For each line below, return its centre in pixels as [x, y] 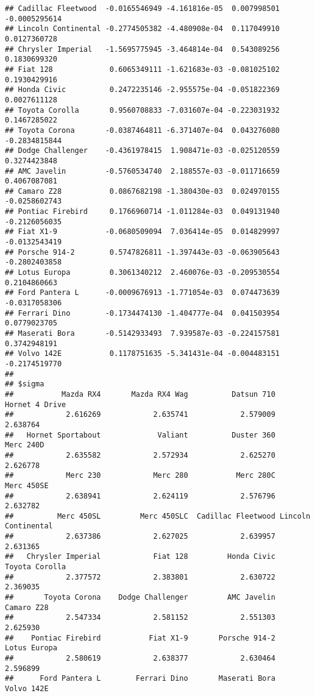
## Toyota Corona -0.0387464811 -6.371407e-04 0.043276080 [143, 130]
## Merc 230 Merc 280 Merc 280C [140, 476]
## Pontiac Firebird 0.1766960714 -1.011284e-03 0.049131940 [143, 212]
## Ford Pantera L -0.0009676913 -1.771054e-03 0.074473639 [143, 293]
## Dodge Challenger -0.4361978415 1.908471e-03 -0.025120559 [143, 151]
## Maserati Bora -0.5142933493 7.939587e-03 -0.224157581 [143, 333]
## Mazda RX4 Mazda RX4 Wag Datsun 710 [140, 394]
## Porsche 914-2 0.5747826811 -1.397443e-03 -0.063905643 [143, 252]
